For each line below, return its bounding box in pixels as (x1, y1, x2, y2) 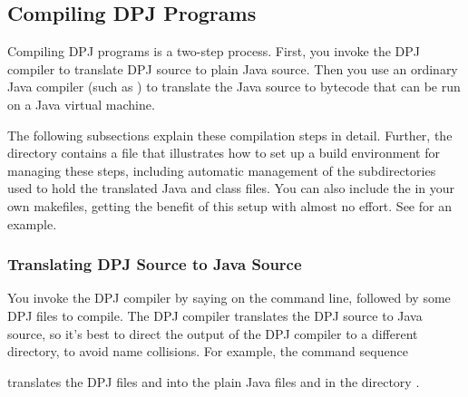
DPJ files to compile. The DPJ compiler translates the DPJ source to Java (7, 305, 423, 324)
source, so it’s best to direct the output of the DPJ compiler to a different (7, 324, 418, 343)
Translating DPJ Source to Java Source (7, 253, 302, 276)
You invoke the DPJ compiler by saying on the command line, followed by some (7, 288, 451, 307)
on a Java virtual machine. (7, 94, 155, 113)
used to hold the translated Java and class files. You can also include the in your (7, 179, 455, 198)
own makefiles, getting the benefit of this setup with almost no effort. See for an (7, 196, 452, 215)
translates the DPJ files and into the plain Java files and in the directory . (7, 372, 420, 391)
